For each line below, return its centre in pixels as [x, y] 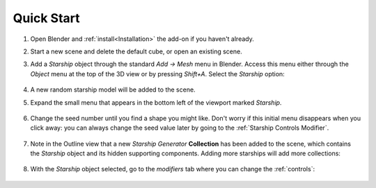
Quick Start [46, 18]
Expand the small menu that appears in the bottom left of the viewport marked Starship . [156, 102]
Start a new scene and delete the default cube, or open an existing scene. [136, 51]
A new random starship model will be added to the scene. [113, 89]
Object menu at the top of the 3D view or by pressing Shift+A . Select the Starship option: [157, 74]
